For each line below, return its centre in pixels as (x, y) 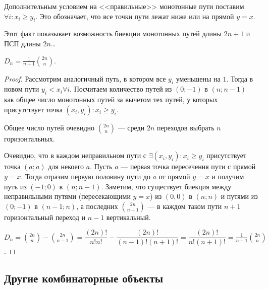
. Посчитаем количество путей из (121, 89)
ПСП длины (22, 43)
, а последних (97, 206)
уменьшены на (198, 78)
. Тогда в (240, 78)
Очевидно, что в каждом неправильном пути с (75, 155)
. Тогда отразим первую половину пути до (86, 176)
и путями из (239, 196)
